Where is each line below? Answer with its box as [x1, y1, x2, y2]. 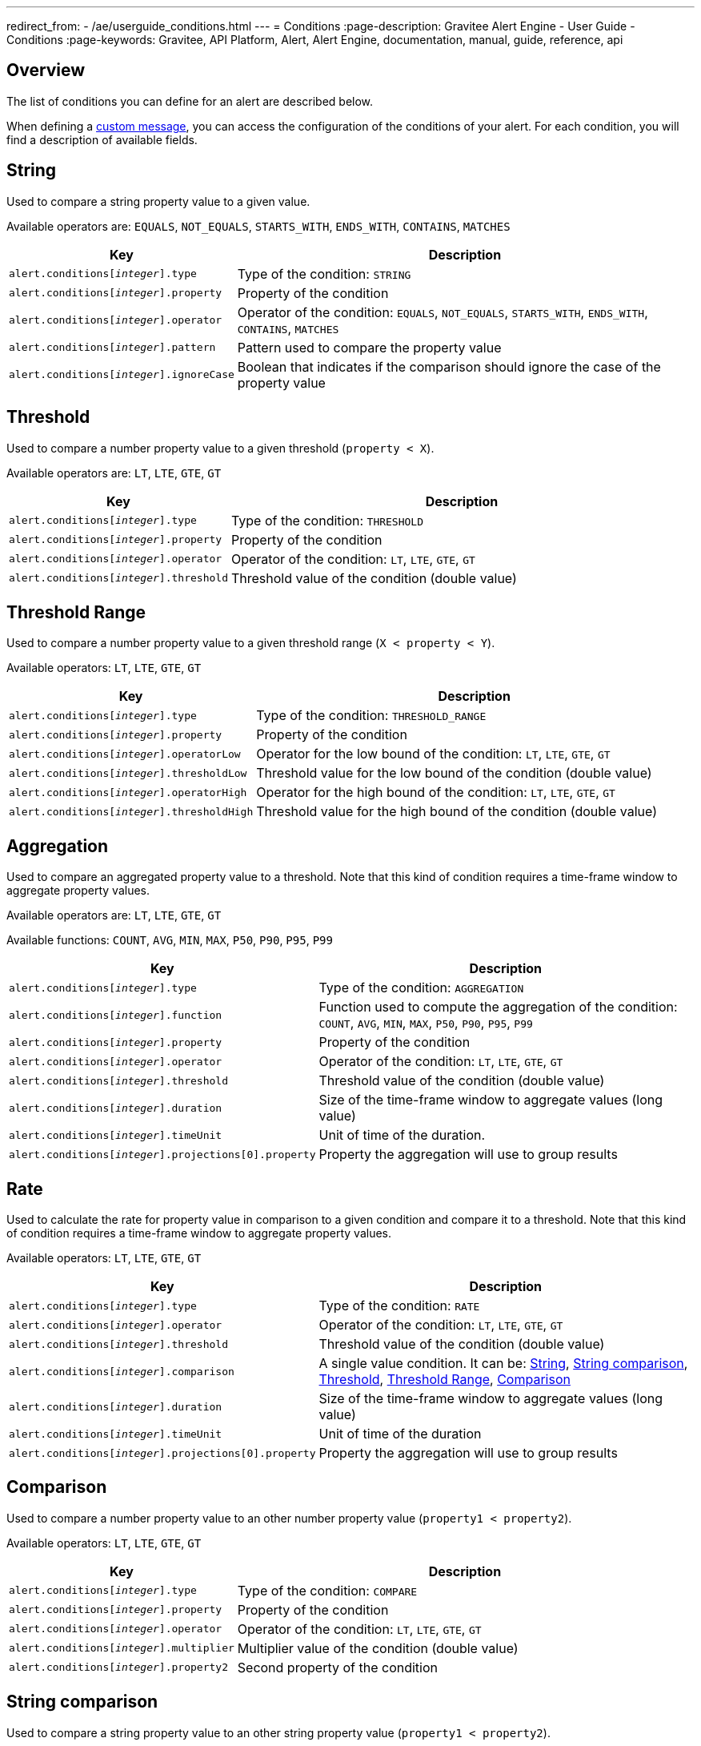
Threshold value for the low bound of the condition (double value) [256, 765, 652, 782]
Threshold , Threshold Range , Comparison [318, 1371, 571, 1388]
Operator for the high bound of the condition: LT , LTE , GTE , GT [256, 784, 615, 801]
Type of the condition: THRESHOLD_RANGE [256, 707, 487, 724]
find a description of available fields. [6, 132, 198, 147]
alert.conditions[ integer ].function [9, 1008, 222, 1021]
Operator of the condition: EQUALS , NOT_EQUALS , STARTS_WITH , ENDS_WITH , [237, 304, 648, 320]
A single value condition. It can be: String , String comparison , [318, 1355, 688, 1372]
